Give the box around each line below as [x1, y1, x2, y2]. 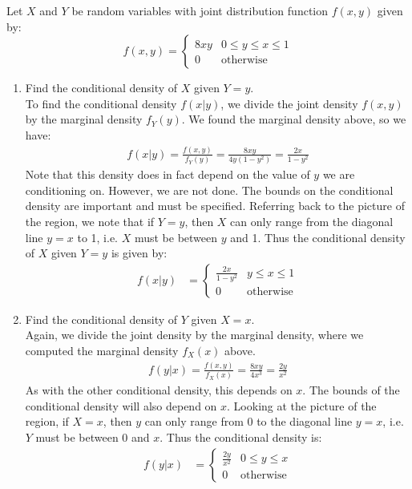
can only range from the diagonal [230, 213, 394, 229]
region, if [25, 413, 69, 430]
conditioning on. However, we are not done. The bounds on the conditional [25, 181, 394, 198]
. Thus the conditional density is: [160, 429, 322, 446]
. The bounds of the [302, 382, 400, 398]
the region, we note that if [25, 213, 155, 229]
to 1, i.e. [77, 228, 119, 245]
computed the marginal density [25, 342, 179, 358]
